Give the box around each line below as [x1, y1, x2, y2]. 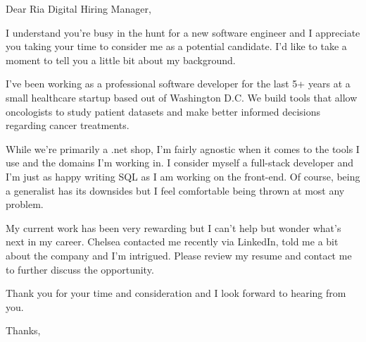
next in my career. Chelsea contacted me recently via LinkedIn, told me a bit [6, 234, 339, 249]
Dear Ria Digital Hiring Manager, [6, 1, 151, 16]
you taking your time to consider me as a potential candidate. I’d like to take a [6, 39, 347, 54]
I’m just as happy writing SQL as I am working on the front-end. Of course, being [6, 169, 360, 183]
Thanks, [6, 323, 41, 338]
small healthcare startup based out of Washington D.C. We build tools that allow [6, 90, 358, 104]
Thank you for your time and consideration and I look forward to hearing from [6, 286, 346, 300]
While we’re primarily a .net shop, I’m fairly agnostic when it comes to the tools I [6, 141, 360, 156]
